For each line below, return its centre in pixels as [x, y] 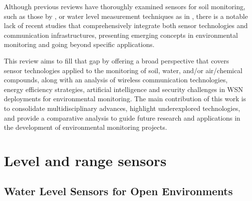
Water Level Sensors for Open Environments [118, 191]
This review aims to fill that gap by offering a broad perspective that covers [117, 60]
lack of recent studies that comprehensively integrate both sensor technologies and [126, 25]
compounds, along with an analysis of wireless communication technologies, [116, 80]
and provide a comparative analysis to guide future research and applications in [122, 117]
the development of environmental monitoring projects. [86, 127]
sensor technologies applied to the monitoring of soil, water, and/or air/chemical [123, 70]
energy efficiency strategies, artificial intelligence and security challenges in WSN [124, 89]
